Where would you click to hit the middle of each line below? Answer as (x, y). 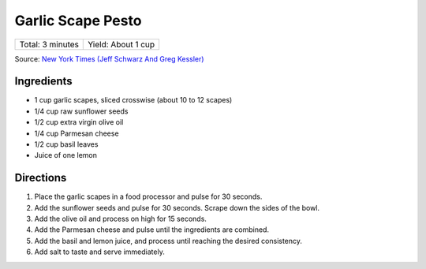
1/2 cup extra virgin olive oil (79, 122)
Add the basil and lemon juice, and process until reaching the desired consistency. (168, 241)
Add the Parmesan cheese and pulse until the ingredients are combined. (152, 230)
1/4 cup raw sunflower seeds (81, 111)
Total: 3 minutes (49, 44)
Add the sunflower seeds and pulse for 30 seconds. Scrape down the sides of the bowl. (177, 207)
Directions (41, 178)
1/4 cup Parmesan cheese (77, 133)
